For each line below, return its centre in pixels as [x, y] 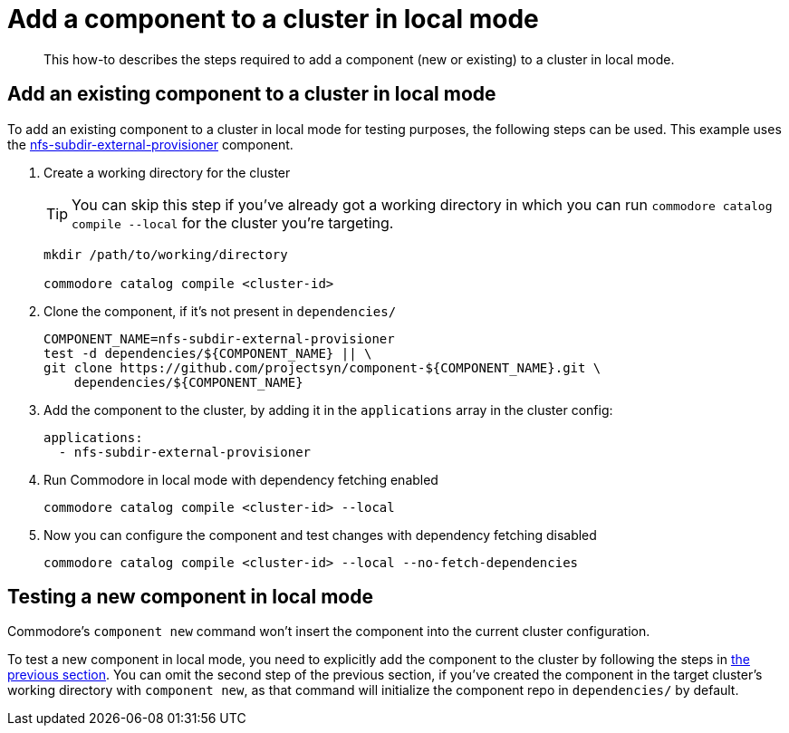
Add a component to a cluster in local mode [273, 19]
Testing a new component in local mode [190, 597]
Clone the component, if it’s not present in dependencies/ [220, 311]
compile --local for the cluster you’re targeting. [233, 222]
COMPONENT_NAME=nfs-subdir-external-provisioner [219, 338]
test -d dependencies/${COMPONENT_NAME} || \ [208, 353]
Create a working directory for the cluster [167, 172]
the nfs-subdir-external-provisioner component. [150, 144]
